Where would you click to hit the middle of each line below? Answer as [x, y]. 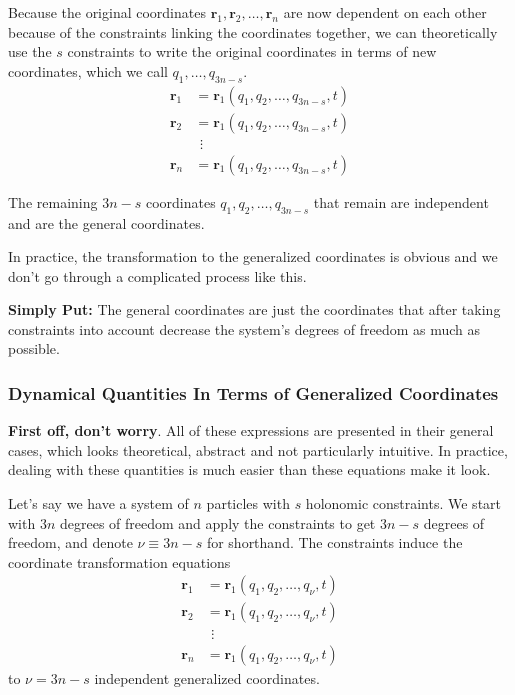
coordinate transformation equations [119, 561]
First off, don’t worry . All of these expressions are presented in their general [251, 430]
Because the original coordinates [107, 12]
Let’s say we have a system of [98, 503]
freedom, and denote [70, 542]
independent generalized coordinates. [207, 677]
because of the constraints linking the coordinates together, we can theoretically [253, 31]
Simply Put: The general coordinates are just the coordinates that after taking [254, 309]
